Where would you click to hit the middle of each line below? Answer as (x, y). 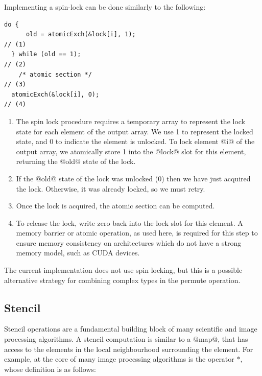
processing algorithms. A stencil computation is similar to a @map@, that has (126, 339)
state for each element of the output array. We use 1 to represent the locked (135, 131)
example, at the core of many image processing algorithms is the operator (119, 359)
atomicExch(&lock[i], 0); (55, 94)
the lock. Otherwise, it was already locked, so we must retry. (111, 188)
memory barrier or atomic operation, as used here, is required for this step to (137, 233)
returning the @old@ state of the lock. (76, 161)
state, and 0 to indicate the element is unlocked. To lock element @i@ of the (135, 141)
